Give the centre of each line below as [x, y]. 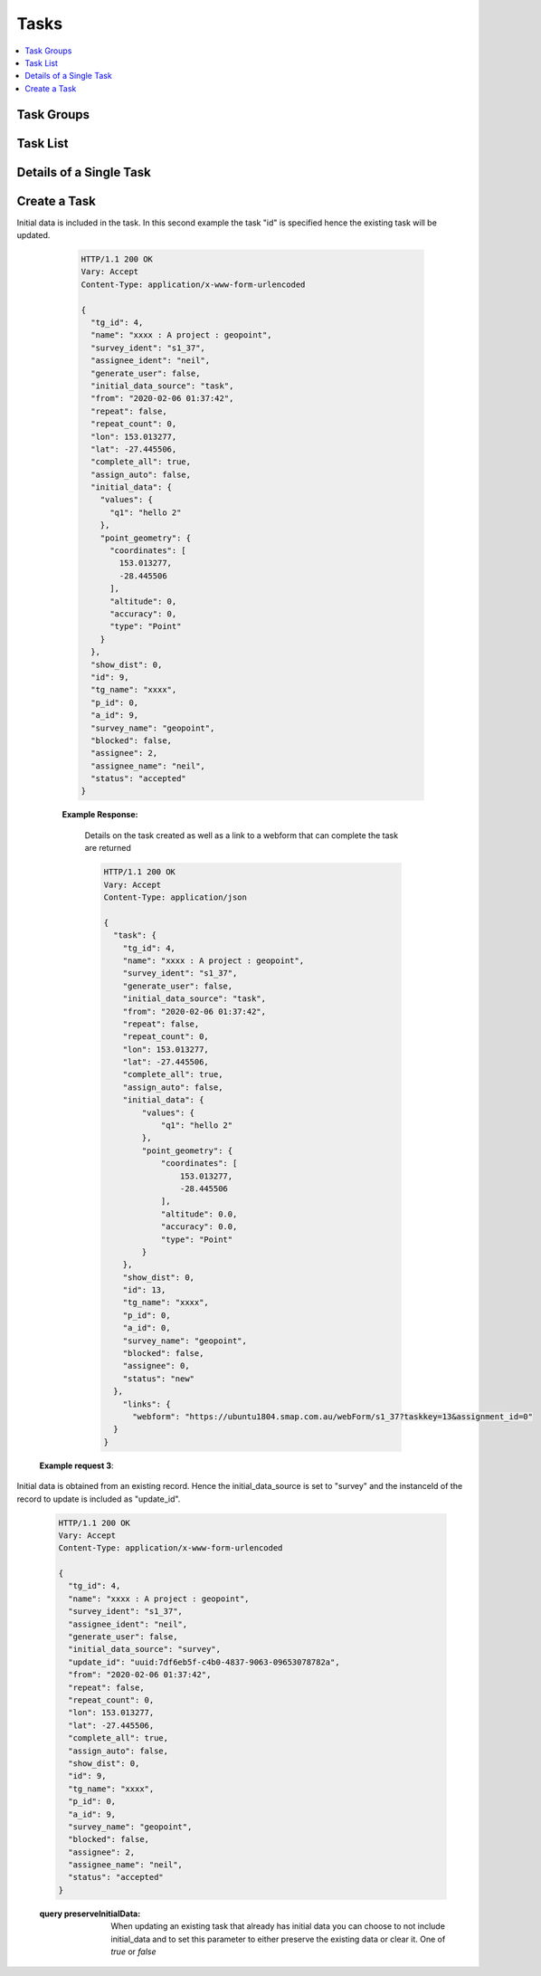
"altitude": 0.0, [199, 1214]
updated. [33, 235]
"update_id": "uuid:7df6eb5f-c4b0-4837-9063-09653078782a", [204, 1662]
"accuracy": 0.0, [199, 1227]
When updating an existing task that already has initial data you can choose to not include [278, 1926]
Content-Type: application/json [176, 897]
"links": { [147, 1404]
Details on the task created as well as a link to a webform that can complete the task [241, 835]
